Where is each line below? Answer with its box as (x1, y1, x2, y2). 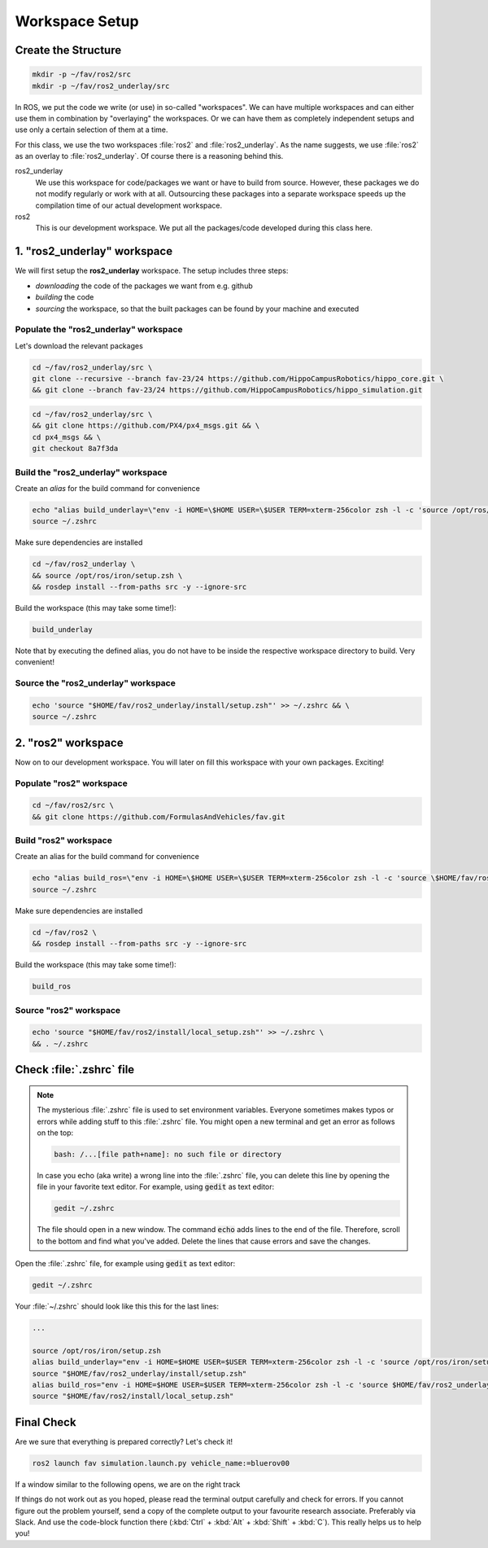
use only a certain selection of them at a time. (15, 125, 168, 134)
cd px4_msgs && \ (32, 432, 102, 441)
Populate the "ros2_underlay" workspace (15, 324, 183, 335)
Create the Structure (15, 43, 122, 57)
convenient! (15, 657, 54, 667)
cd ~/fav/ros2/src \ (32, 800, 114, 810)
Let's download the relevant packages (15, 340, 144, 350)
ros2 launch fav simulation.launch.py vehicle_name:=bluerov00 (32, 1458, 290, 1467)
